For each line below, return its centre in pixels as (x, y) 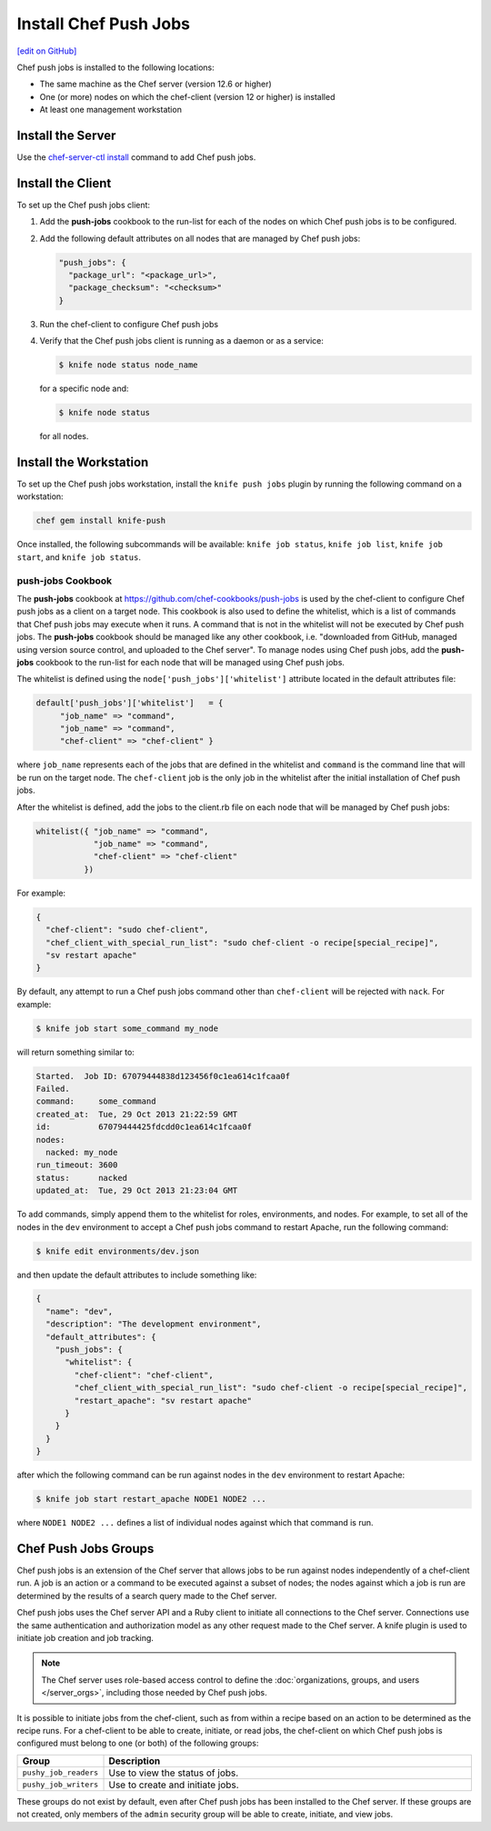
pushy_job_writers (60, 1785)
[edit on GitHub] (47, 51)
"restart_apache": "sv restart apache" (163, 1401)
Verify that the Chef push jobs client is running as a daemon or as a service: (182, 341)
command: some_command (96, 1101)
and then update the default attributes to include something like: (137, 1275)
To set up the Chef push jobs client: (83, 205)
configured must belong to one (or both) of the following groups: (138, 1743)
